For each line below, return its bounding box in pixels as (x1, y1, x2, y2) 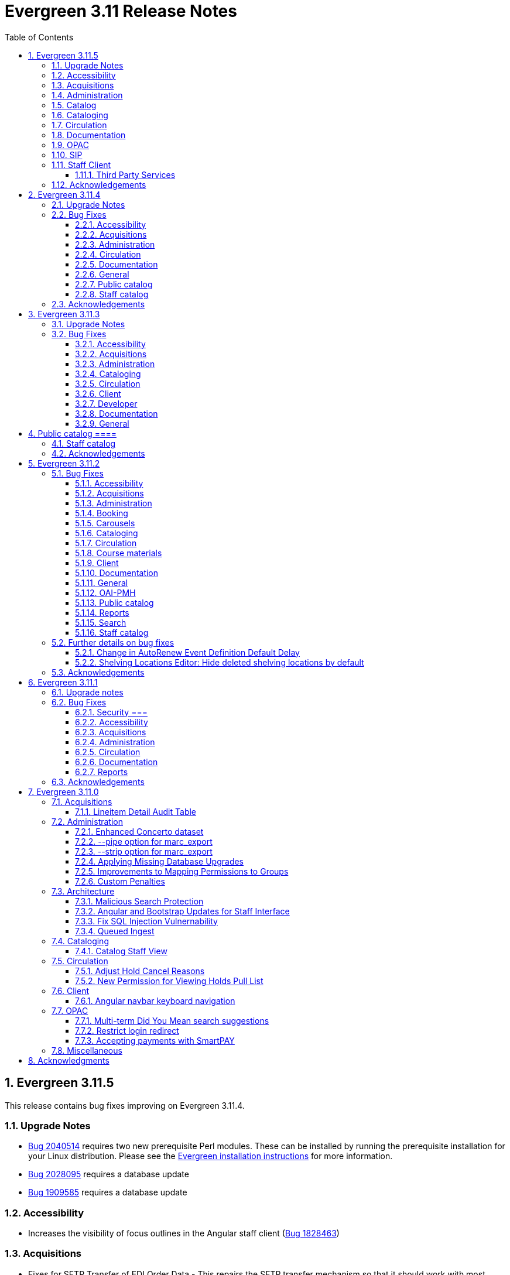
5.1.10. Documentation (75, 567, 159, 578)
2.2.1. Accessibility (75, 219, 146, 229)
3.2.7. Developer (75, 398, 138, 409)
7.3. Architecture (52, 886, 115, 896)
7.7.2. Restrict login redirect (75, 1025, 179, 1036)
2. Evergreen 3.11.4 (28, 189, 101, 200)
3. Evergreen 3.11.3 (28, 309, 100, 319)
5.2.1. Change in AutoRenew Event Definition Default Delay (75, 647, 300, 657)
